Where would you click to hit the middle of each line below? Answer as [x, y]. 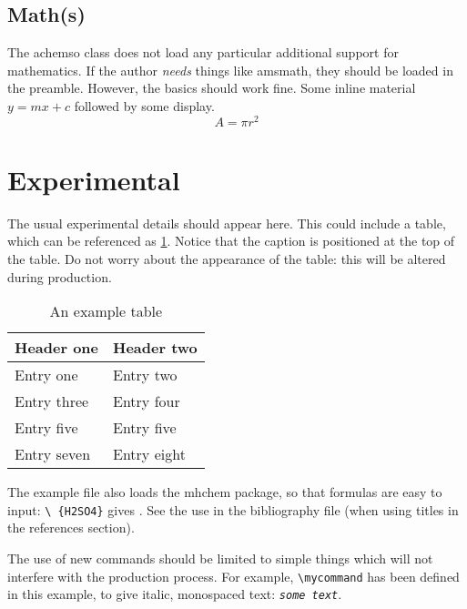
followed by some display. [144, 105]
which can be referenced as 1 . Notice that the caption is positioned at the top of [231, 241]
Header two [155, 348]
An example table [106, 311]
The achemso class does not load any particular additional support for [203, 52]
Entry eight [149, 454]
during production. [60, 276]
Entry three [52, 401]
